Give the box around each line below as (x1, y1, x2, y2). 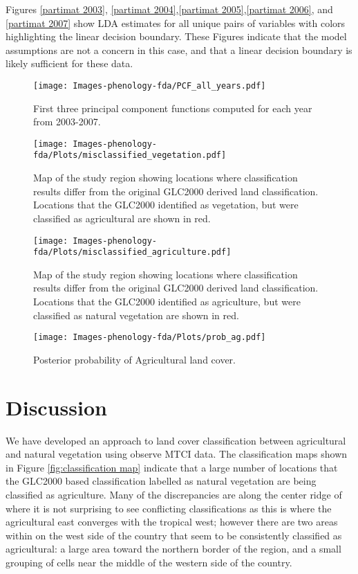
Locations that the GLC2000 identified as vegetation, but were (33, 197, 299, 212)
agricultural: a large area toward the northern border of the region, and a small (6, 541, 341, 556)
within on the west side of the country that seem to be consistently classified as (6, 528, 342, 542)
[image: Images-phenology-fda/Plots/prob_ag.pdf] (33, 332, 266, 343)
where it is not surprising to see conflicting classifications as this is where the (6, 501, 332, 515)
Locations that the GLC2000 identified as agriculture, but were (33, 294, 301, 308)
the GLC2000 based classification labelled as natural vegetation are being (6, 474, 317, 488)
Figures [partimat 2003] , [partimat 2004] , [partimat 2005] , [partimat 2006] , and (6, 2, 333, 16)
